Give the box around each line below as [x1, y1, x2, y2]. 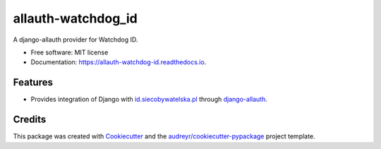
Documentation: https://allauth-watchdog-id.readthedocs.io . [30, 58, 207, 66]
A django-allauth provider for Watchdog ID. [13, 35, 138, 44]
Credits [13, 114, 47, 126]
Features [13, 76, 53, 88]
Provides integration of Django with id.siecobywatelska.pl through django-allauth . [30, 95, 267, 104]
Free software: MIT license [30, 48, 109, 56]
